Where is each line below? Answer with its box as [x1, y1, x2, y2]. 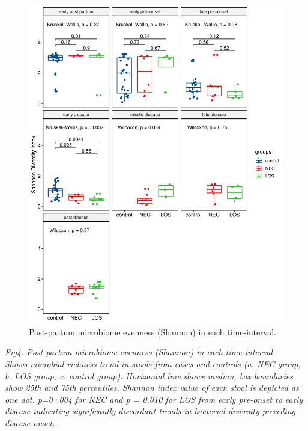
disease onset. [5, 416, 55, 429]
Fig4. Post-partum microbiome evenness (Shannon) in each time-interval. [5, 346, 276, 358]
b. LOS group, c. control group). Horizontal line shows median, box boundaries [5, 369, 293, 382]
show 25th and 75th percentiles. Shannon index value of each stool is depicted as [5, 381, 299, 394]
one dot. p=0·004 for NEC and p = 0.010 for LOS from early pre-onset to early [5, 393, 303, 405]
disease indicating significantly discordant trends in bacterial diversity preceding [5, 405, 295, 417]
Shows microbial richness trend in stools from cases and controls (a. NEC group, [5, 357, 301, 370]
